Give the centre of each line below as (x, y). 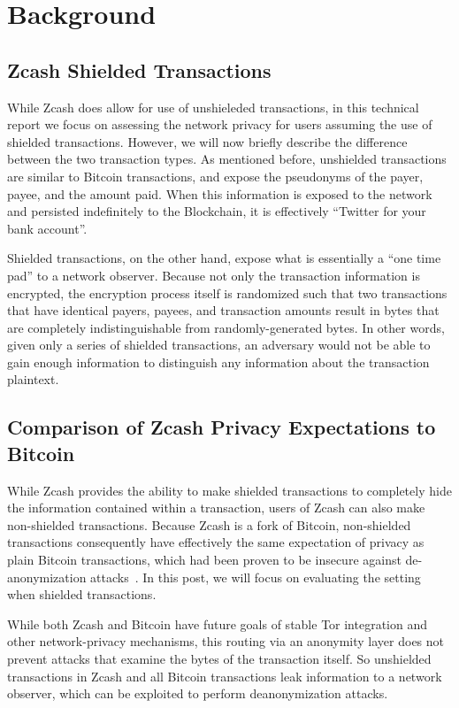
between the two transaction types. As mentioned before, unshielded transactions (227, 159)
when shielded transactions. (82, 594)
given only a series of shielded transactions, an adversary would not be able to (219, 345)
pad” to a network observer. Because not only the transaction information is (214, 275)
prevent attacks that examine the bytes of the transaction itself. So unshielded (219, 659)
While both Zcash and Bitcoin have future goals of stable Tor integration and (218, 623)
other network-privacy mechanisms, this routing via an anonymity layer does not (226, 641)
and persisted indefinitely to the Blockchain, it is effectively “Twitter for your (217, 211)
